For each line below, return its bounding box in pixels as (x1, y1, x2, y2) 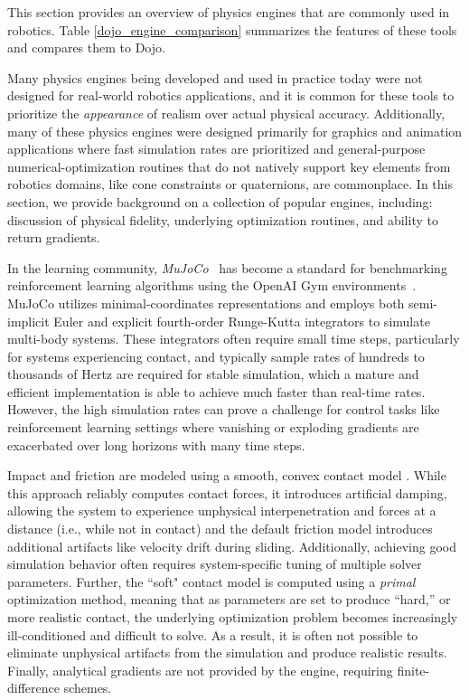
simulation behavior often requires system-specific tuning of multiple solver (7, 554, 422, 573)
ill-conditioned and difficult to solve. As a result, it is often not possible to (7, 625, 418, 644)
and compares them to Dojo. (7, 38, 165, 57)
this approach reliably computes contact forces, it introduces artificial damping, (7, 483, 447, 502)
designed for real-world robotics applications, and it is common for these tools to (7, 86, 455, 105)
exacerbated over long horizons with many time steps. (7, 435, 305, 454)
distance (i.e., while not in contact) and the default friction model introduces (7, 519, 433, 538)
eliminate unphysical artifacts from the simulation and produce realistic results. (7, 643, 447, 662)
